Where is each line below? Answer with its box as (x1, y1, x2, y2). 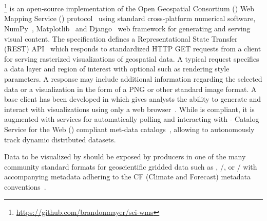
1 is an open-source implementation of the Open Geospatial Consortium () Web (4, 2, 254, 13)
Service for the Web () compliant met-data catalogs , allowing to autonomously (4, 123, 255, 134)
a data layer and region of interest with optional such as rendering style (4, 63, 230, 74)
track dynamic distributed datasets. (4, 134, 116, 144)
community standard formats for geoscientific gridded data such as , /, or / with (4, 161, 257, 172)
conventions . (4, 181, 46, 192)
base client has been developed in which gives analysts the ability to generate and (4, 94, 261, 104)
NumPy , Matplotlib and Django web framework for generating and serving (4, 23, 251, 34)
